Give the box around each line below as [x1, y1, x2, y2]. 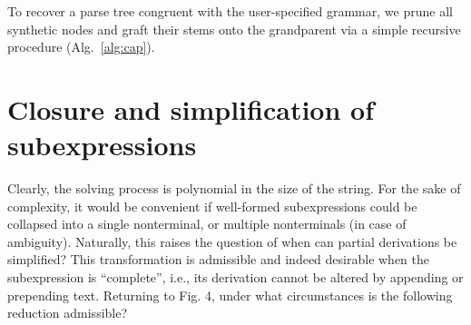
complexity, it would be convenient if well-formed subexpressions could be [7, 196, 417, 215]
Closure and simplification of [7, 90, 374, 127]
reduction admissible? [7, 303, 128, 322]
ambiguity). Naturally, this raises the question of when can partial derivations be [7, 231, 457, 251]
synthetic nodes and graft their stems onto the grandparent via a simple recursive [7, 19, 461, 38]
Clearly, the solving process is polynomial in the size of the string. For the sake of [7, 179, 461, 198]
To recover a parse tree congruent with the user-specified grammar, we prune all [7, 2, 453, 20]
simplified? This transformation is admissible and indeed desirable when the [7, 250, 430, 269]
